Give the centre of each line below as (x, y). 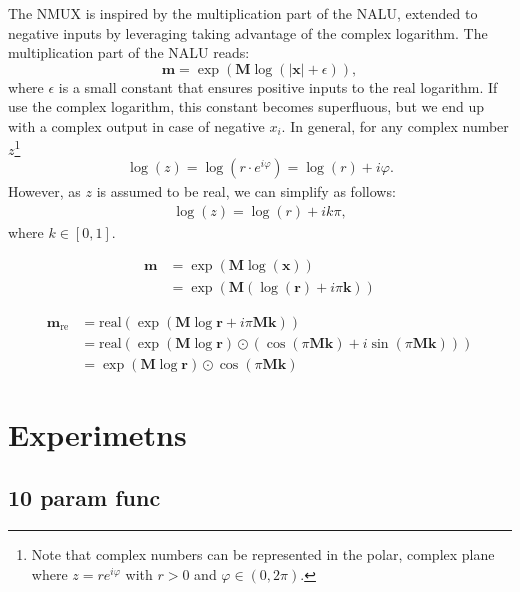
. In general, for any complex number (395, 125)
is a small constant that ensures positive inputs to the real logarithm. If (278, 86)
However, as (44, 191)
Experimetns (97, 433)
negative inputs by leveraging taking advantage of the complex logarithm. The (248, 32)
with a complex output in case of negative (136, 125)
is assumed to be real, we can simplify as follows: (246, 191)
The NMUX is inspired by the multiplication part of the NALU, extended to (243, 13)
